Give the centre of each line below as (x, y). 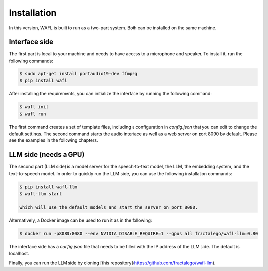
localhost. (19, 254)
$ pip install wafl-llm (49, 187)
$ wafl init (34, 107)
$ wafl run (33, 114)
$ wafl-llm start (41, 194)
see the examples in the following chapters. (54, 140)
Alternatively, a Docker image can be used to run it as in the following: (81, 220)
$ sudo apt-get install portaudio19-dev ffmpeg (78, 74)
